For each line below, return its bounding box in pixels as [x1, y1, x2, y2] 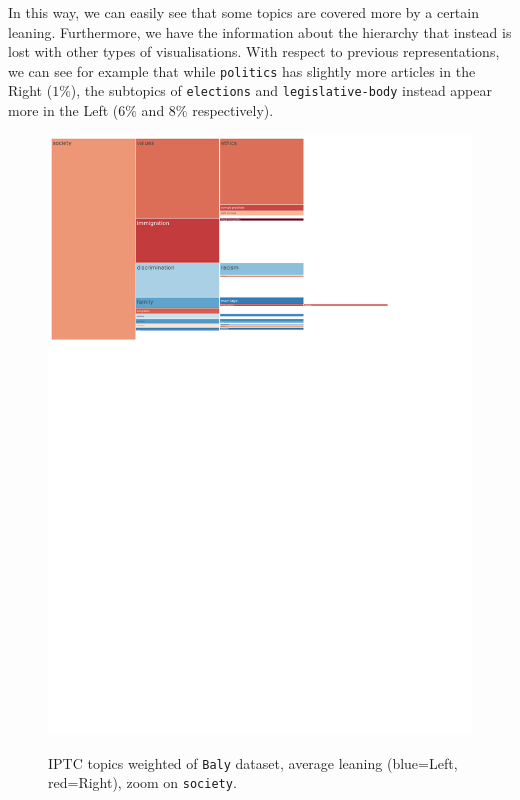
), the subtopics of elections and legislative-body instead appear [70, 80, 493, 101]
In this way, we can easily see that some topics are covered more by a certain [8, 2, 479, 22]
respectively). [192, 100, 274, 121]
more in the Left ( [8, 100, 119, 121]
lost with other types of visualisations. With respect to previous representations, [8, 41, 500, 62]
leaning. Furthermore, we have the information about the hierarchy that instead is [8, 21, 512, 42]
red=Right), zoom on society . [48, 772, 237, 793]
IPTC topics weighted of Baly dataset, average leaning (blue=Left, [48, 752, 458, 773]
